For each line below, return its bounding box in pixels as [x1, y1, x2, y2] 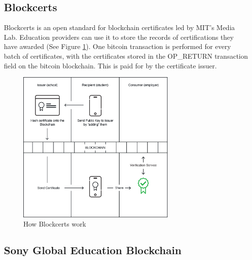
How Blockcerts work [23, 219, 86, 229]
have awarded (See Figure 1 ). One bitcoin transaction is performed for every [4, 41, 231, 51]
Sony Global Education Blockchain [4, 243, 182, 258]
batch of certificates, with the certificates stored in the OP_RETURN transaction [4, 50, 248, 61]
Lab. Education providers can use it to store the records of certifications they [4, 32, 234, 42]
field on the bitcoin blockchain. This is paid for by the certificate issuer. [4, 60, 217, 70]
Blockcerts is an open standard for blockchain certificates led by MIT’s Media [4, 22, 235, 32]
